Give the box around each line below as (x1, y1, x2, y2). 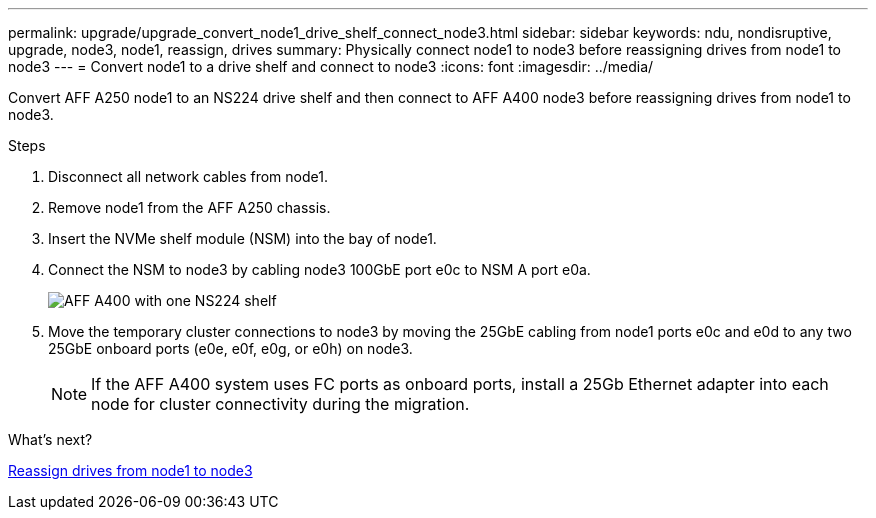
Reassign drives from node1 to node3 (8, 462, 253, 479)
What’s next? (8, 431, 93, 448)
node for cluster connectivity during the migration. (91, 394, 470, 414)
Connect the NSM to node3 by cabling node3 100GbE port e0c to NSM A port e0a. (48, 261, 591, 278)
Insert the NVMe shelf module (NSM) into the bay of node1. (48, 230, 437, 247)
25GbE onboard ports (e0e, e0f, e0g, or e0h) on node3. (48, 340, 413, 357)
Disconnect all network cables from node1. (48, 168, 328, 185)
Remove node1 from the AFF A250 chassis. (48, 199, 331, 216)
